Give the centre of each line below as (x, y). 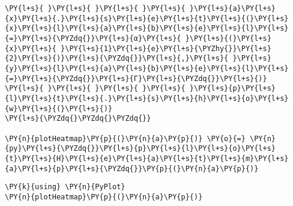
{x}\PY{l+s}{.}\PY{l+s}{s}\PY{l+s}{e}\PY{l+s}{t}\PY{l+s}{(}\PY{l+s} (147, 18)
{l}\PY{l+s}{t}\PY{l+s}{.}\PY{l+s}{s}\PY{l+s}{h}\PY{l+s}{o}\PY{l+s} (147, 98)
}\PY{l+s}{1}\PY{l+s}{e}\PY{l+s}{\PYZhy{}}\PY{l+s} (166, 48)
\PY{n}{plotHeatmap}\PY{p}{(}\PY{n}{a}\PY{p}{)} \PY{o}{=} (125, 138)
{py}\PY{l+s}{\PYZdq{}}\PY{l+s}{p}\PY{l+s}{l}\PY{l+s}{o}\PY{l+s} (140, 149)
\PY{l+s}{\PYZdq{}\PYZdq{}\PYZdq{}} (78, 119)
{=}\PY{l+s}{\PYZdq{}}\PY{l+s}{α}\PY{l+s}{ (93, 38)
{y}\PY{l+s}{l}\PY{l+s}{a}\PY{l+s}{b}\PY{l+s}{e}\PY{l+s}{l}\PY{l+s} (147, 68)
